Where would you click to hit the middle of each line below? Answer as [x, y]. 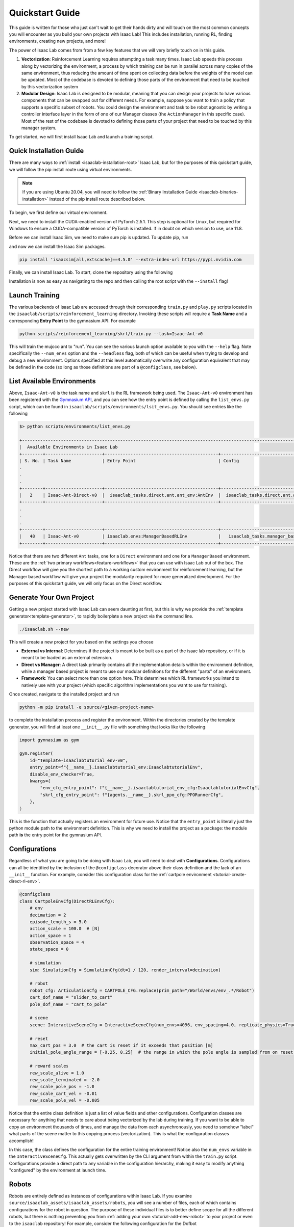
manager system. [39, 128]
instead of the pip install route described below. [97, 199]
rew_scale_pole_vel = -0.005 [65, 1100]
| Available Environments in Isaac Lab [68, 447]
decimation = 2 [48, 915]
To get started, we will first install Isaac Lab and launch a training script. [81, 137]
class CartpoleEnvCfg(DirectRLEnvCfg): [67, 901]
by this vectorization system [50, 86]
